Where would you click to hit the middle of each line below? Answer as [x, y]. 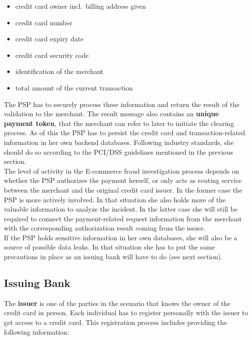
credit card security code [52, 55]
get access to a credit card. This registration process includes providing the [116, 322]
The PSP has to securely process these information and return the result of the [122, 104]
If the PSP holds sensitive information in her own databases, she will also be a [121, 237]
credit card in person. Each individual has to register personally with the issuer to [126, 313]
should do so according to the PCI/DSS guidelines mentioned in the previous [119, 152]
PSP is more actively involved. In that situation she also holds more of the [115, 199]
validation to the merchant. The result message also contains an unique [111, 114]
